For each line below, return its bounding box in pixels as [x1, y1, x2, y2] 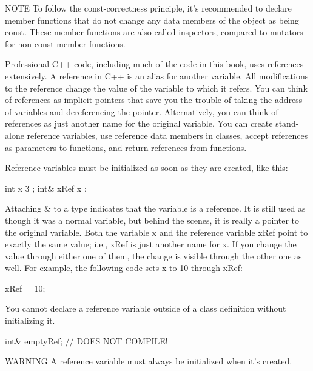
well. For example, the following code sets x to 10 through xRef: [5, 261, 243, 274]
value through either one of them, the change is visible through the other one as [5, 249, 302, 262]
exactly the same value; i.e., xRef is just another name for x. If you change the [5, 238, 297, 250]
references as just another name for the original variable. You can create [5, 117, 273, 130]
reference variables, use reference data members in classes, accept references [27, 129, 308, 141]
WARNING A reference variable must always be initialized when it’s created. [5, 355, 292, 367]
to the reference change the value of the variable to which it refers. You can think [5, 81, 308, 94]
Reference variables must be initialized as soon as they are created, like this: [5, 161, 288, 174]
